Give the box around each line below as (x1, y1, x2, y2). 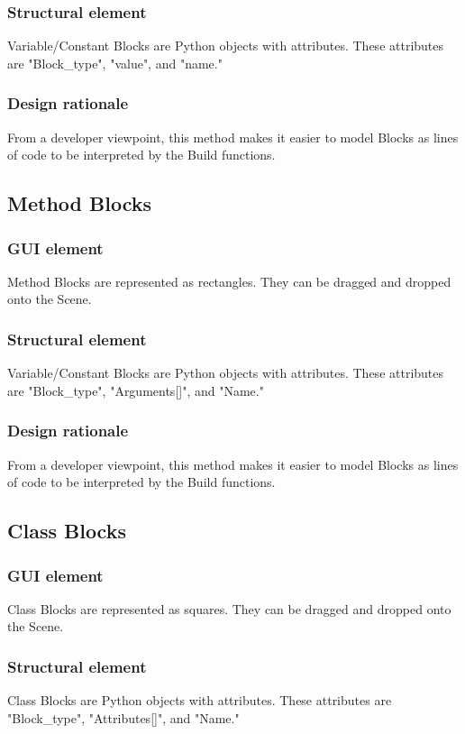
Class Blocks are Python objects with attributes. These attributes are (7, 691, 392, 710)
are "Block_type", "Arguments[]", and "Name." (7, 381, 264, 399)
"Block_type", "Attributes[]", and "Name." (7, 708, 240, 727)
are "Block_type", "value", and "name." (7, 53, 223, 72)
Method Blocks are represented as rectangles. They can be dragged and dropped (7, 271, 451, 290)
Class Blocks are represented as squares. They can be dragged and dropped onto (7, 599, 451, 618)
